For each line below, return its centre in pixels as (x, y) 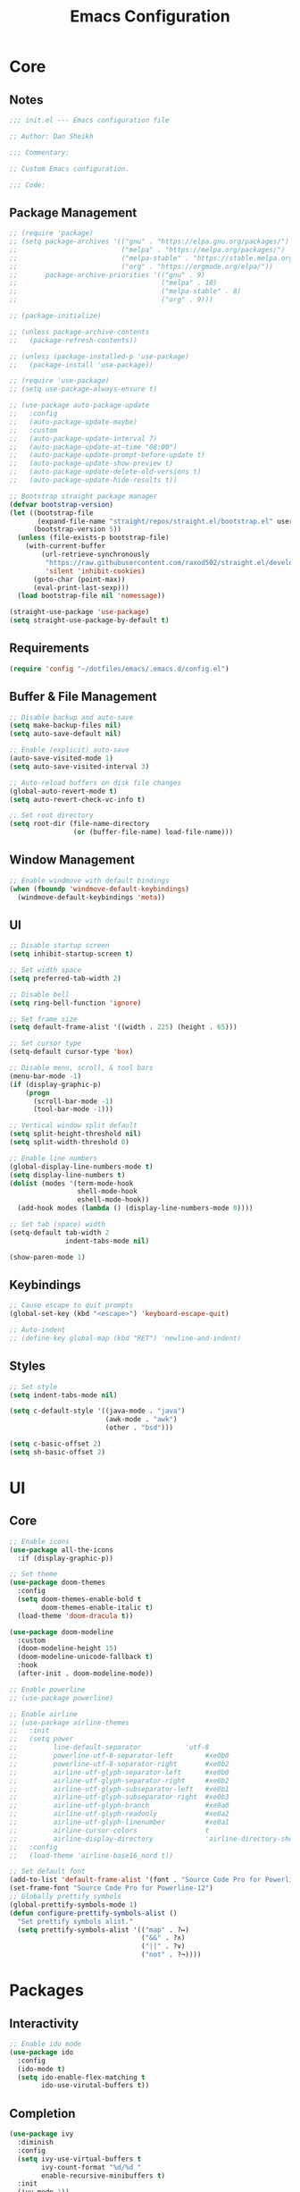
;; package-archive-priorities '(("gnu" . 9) (107, 274)
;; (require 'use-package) (59, 381)
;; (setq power (42, 1739)
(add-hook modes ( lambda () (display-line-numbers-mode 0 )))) (135, 1209)
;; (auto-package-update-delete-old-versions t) (105, 472)
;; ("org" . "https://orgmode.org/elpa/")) (142, 266)
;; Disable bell (39, 994)
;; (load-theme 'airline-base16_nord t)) (92, 1855)
